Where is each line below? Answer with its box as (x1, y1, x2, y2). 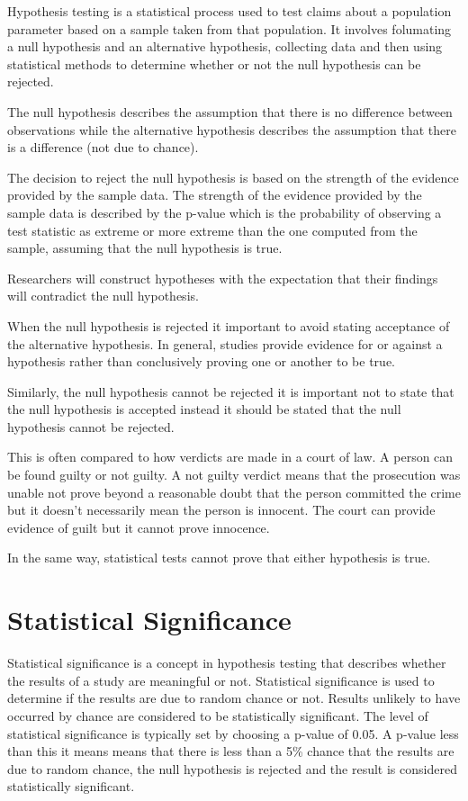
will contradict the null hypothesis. (7, 286, 199, 305)
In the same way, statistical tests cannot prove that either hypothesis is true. (7, 548, 431, 567)
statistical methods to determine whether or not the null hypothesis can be (7, 54, 421, 73)
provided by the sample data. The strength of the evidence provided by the (7, 185, 422, 204)
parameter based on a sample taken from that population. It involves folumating (7, 19, 452, 38)
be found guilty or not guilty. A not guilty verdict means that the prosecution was (7, 465, 461, 484)
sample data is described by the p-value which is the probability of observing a (7, 202, 442, 221)
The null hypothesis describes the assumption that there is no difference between (7, 102, 453, 121)
